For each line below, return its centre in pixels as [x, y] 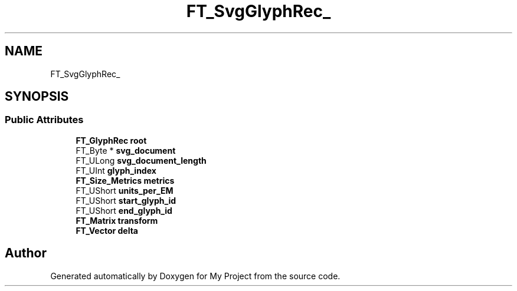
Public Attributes [44, 120]
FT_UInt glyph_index [116, 170]
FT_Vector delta [107, 230]
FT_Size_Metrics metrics [125, 180]
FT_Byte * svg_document [126, 150]
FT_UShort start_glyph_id [126, 200]
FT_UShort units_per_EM [125, 190]
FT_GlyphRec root [111, 140]
